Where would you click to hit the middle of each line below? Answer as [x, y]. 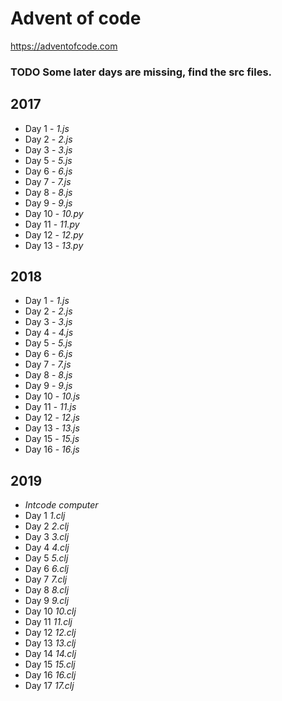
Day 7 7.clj [46, 579]
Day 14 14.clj [50, 654]
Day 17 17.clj [49, 686]
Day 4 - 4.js [49, 333]
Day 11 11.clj [48, 622]
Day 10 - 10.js [52, 396]
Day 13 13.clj [50, 643]
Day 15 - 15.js [52, 439]
